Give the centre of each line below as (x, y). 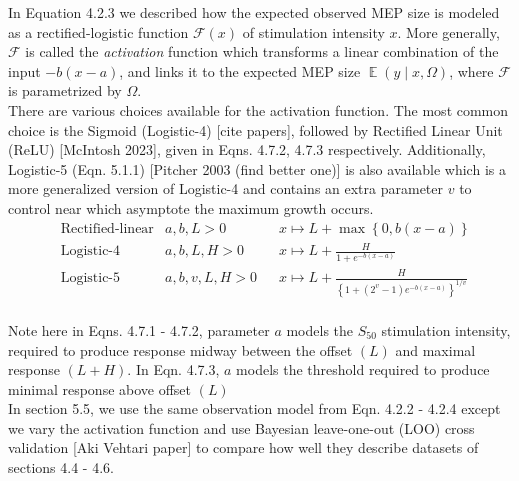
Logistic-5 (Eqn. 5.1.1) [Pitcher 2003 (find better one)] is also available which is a (257, 168)
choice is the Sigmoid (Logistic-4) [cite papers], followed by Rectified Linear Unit (255, 129)
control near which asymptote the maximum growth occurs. (191, 207)
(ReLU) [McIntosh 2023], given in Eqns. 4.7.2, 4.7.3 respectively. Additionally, (247, 149)
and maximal (435, 349)
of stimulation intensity (313, 31)
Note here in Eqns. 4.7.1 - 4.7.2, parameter (139, 329)
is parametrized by (65, 90)
